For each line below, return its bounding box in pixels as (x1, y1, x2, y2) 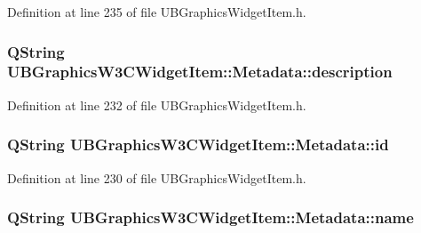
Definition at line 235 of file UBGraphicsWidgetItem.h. (7, 3, 306, 20)
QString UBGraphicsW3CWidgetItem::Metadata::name (7, 206, 414, 229)
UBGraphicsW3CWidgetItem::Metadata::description (7, 60, 393, 83)
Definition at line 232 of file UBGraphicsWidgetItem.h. (7, 95, 306, 114)
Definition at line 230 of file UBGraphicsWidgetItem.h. (7, 168, 306, 187)
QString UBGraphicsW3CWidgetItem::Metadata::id (7, 133, 389, 156)
